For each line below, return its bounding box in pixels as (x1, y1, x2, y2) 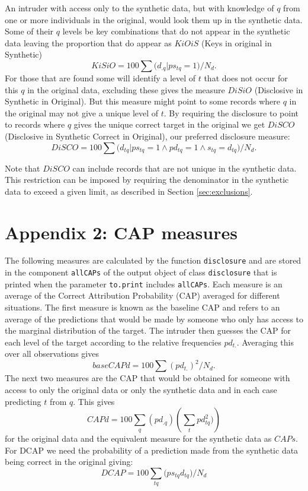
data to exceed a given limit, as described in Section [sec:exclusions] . (5, 185, 253, 197)
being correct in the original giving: (5, 455, 133, 468)
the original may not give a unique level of (5, 106, 159, 119)
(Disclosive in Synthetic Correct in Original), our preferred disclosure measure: (5, 129, 290, 142)
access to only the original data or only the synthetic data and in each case (5, 384, 277, 396)
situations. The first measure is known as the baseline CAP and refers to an (5, 301, 280, 313)
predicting (5, 395, 41, 407)
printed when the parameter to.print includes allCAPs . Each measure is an (5, 277, 283, 290)
